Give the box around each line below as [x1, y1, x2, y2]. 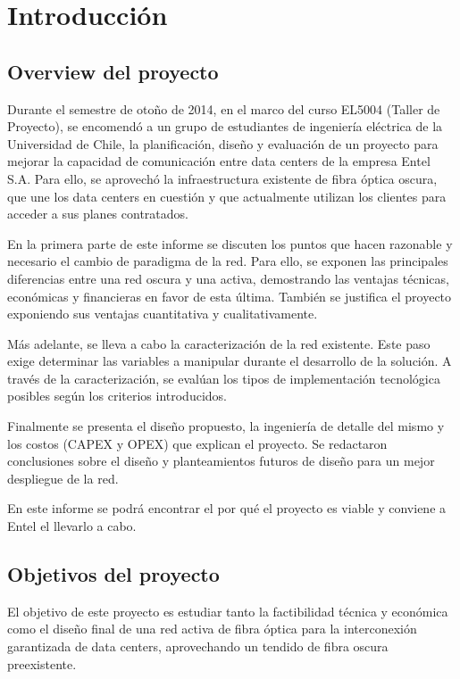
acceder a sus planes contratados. [7, 204, 188, 223]
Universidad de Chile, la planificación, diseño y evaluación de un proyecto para [7, 134, 439, 153]
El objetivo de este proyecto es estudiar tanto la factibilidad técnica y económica [7, 601, 448, 620]
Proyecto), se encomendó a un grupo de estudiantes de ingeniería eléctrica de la [7, 117, 443, 136]
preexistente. [7, 654, 77, 673]
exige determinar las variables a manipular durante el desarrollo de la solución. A [7, 352, 452, 370]
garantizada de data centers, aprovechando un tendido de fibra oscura [7, 637, 389, 656]
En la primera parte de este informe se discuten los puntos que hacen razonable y [7, 234, 453, 253]
